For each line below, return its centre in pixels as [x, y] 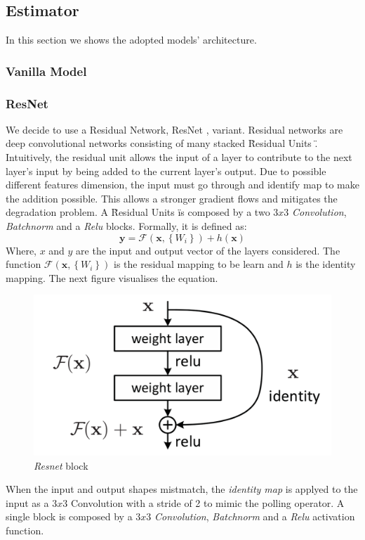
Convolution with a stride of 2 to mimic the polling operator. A [207, 502]
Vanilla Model [46, 71]
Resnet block [61, 465]
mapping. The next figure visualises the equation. [112, 277]
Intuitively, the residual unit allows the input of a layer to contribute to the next [179, 157]
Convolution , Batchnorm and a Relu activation [255, 516]
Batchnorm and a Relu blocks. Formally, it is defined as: [126, 226]
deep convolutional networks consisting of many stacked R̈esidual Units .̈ [162, 143]
